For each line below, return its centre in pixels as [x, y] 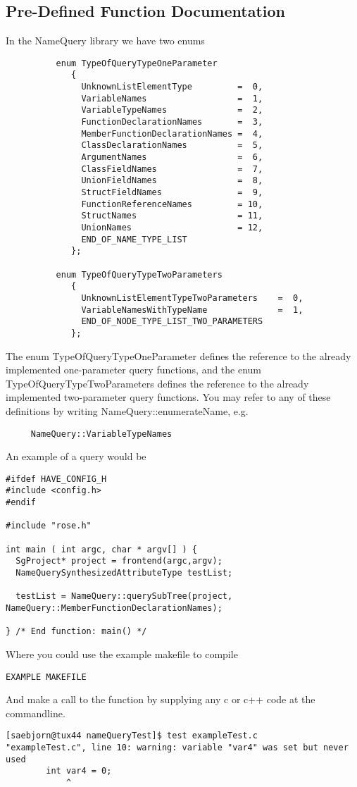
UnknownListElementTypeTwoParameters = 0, [192, 298]
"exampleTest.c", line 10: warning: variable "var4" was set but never [177, 748]
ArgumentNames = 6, [172, 157]
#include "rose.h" [49, 526]
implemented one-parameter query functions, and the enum [134, 370]
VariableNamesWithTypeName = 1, [192, 310]
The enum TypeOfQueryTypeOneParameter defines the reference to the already [178, 355]
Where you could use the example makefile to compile [122, 653]
